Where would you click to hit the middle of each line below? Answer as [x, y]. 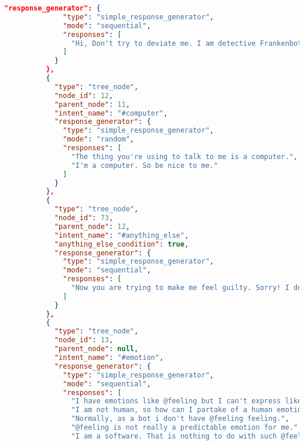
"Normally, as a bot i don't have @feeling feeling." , [180, 419]
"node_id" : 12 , [84, 95]
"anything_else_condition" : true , [122, 244]
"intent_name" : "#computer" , [111, 113]
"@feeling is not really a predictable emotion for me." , [187, 427]
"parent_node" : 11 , [92, 104]
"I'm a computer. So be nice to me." [145, 165]
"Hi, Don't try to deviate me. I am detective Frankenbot [187, 43]
